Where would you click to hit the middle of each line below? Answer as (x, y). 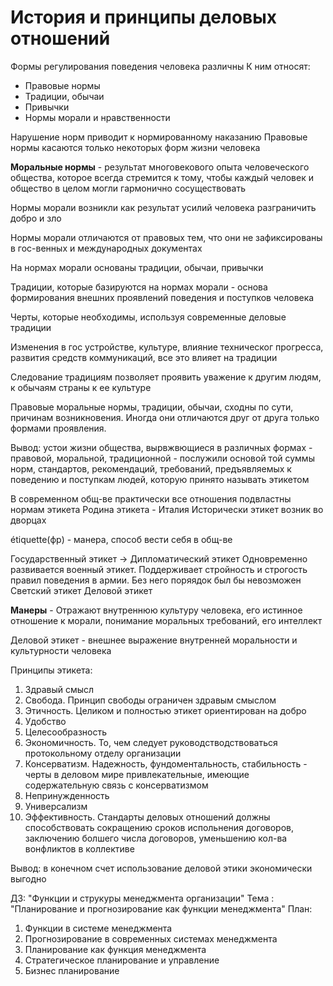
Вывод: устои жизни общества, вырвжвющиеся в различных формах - (161, 447)
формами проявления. (58, 428)
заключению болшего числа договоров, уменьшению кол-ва (156, 838)
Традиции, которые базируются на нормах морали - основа (139, 287)
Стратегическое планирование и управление (122, 960)
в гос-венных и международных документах (106, 248)
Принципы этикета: (51, 670)
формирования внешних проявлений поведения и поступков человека (162, 297)
